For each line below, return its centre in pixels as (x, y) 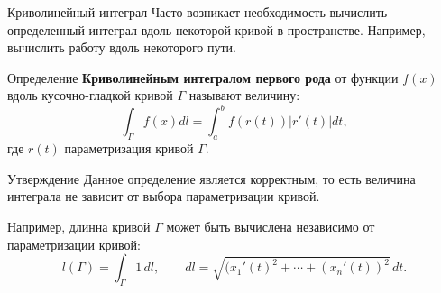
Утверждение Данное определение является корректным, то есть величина (211, 178)
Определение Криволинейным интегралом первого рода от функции (203, 77)
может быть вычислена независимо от (271, 227)
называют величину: (244, 95)
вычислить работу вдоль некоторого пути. (122, 47)
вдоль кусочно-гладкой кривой (90, 95)
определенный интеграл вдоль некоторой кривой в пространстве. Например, (216, 29)
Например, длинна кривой (79, 227)
